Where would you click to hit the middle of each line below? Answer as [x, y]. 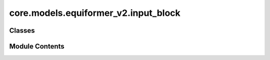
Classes [22, 30]
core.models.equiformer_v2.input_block [95, 13]
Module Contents [37, 46]
